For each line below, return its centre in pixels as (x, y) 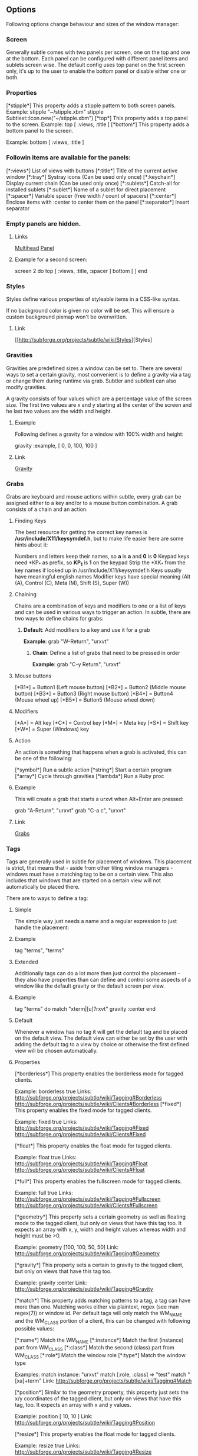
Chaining (26, 594)
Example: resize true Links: (47, 1445)
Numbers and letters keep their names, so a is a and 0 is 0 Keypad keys (102, 556)
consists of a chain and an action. (47, 509)
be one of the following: (43, 758)
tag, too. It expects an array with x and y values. (73, 1404)
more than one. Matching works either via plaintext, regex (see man (97, 1306)
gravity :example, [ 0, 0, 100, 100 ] (56, 445)
